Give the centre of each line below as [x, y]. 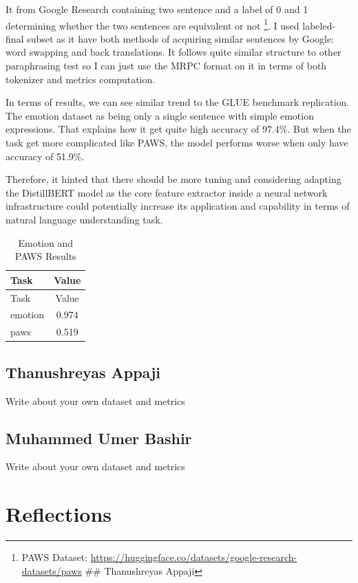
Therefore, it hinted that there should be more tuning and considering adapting [173, 179]
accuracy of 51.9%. [45, 156]
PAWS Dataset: [55, 557]
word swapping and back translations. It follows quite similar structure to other [173, 52]
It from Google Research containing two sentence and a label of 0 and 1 [157, 9]
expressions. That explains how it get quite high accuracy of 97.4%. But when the [178, 129]
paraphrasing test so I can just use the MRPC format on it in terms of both [166, 66]
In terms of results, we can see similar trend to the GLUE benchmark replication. [178, 102]
